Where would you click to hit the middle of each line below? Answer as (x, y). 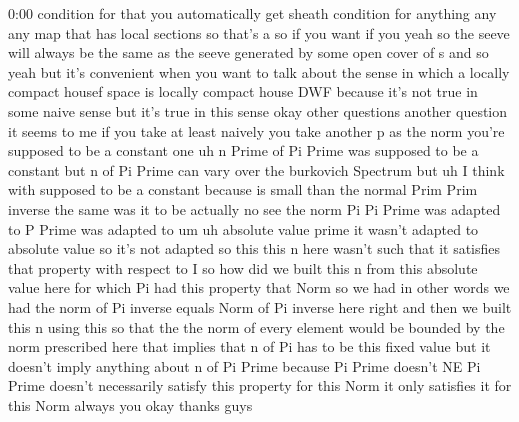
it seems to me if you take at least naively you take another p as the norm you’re (256, 130)
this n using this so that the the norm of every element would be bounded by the (256, 326)
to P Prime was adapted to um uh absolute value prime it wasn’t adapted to (243, 228)
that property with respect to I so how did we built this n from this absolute (243, 267)
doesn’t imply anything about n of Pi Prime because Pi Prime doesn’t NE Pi (244, 365)
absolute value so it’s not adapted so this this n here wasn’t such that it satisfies (254, 248)
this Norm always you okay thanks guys (130, 404)
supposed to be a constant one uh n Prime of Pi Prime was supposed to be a (243, 150)
